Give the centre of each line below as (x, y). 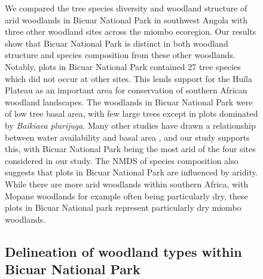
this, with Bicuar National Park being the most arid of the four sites (130, 149)
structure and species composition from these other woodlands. (120, 55)
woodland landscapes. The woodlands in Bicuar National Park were (129, 101)
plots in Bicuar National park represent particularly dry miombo (123, 207)
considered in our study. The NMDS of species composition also (122, 160)
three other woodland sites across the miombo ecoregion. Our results (131, 31)
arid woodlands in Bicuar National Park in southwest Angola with (126, 19)
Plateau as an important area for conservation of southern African (126, 90)
